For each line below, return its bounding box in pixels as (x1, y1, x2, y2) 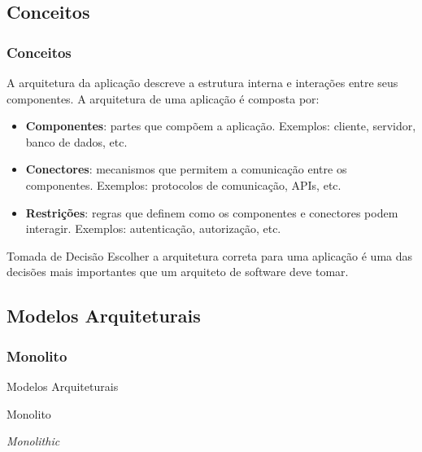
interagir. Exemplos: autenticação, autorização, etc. (25, 220, 281, 237)
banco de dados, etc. (25, 133, 128, 150)
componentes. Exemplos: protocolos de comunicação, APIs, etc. (25, 176, 342, 193)
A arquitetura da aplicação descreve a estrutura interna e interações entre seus (7, 74, 398, 90)
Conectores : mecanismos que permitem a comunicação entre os (25, 160, 347, 178)
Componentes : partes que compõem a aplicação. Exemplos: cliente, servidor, (25, 117, 416, 134)
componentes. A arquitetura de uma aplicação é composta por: (7, 90, 320, 107)
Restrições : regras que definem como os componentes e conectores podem (25, 204, 398, 221)
